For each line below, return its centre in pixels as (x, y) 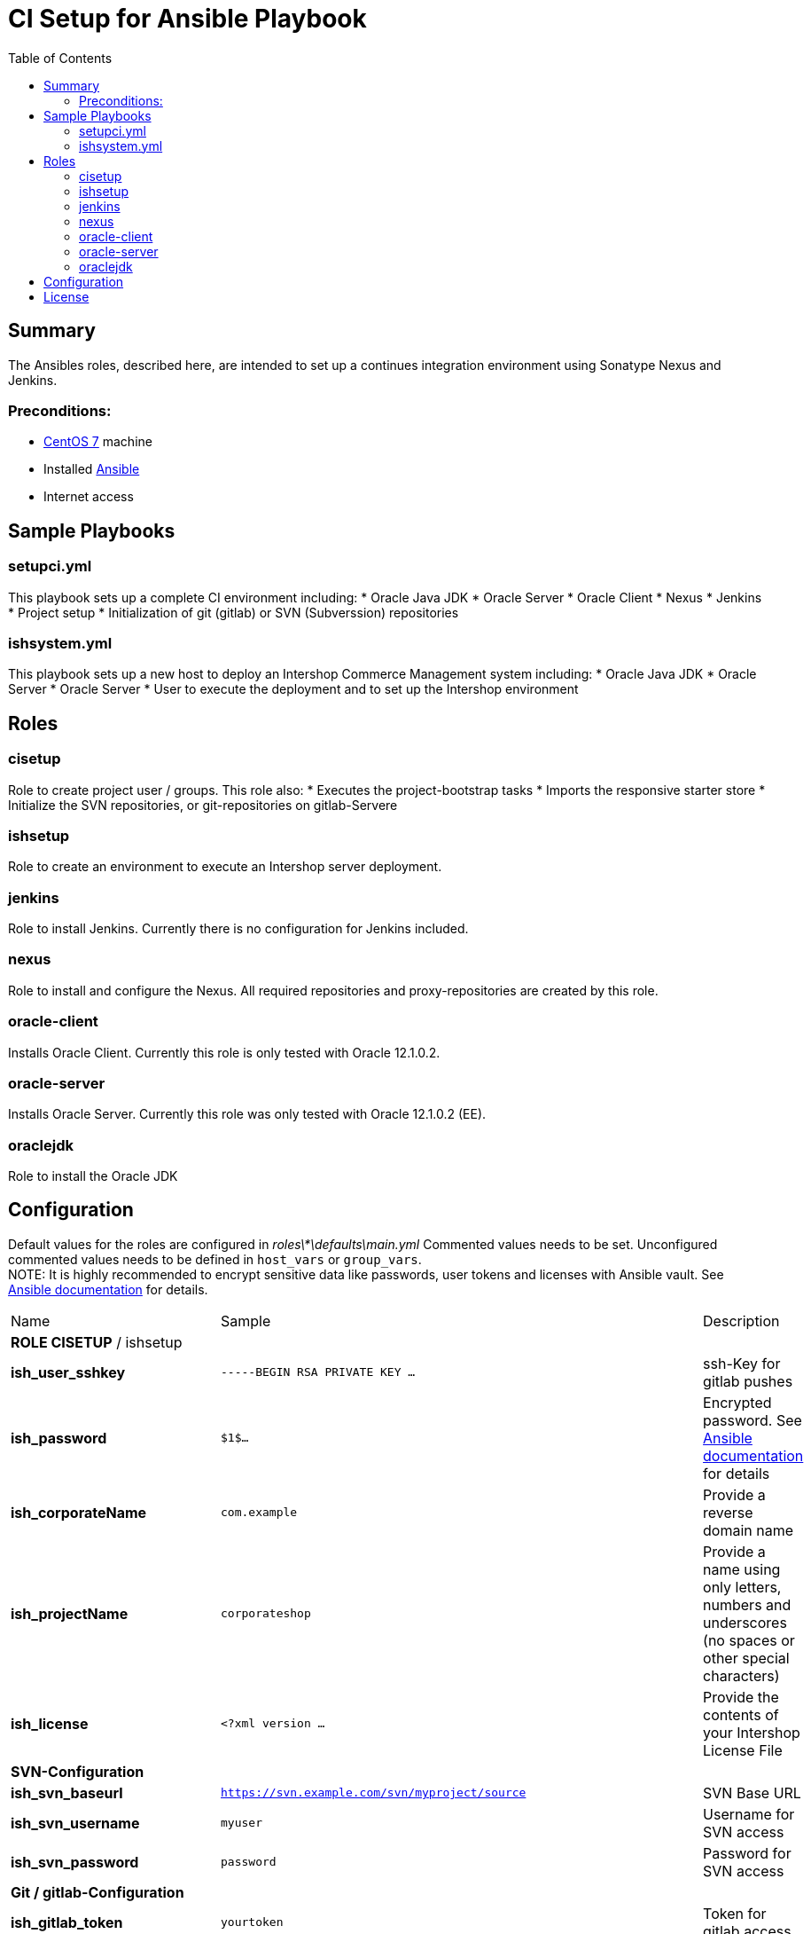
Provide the (741, 1697)
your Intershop (752, 1732)
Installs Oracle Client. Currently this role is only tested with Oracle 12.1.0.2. (224, 1052)
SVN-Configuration (78, 1771)
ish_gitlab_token (67, 1922)
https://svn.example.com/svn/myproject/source (374, 1793)
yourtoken (252, 1922)
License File (743, 1750)
